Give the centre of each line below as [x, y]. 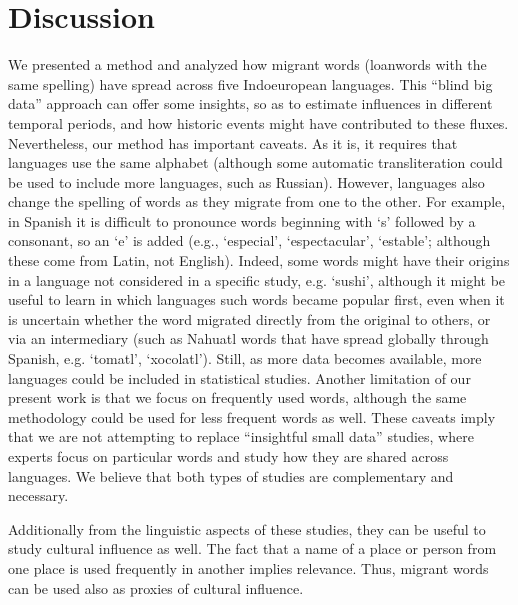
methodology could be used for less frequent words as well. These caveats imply [252, 416]
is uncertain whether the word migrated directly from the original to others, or [249, 318]
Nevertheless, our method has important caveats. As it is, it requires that [233, 142]
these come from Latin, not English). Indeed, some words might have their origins [259, 260]
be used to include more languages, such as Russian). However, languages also [246, 181]
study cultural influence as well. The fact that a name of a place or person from [252, 548]
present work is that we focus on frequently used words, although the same [237, 397]
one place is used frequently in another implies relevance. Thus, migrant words [248, 567]
